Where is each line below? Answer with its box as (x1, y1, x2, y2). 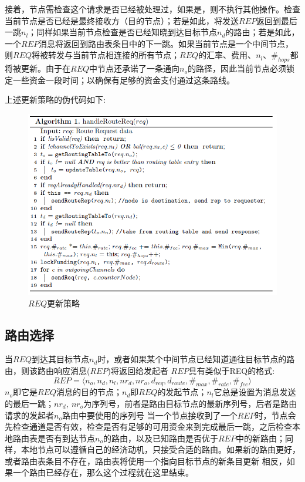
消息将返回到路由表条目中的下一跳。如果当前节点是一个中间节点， (38, 37, 293, 49)
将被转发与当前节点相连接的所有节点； (32, 49, 180, 61)
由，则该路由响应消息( (5, 364, 90, 376)
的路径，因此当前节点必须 (188, 62, 287, 75)
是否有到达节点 (37, 432, 95, 444)
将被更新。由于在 (5, 62, 70, 75)
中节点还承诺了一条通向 (89, 62, 180, 75)
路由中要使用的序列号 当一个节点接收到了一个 (62, 409, 238, 421)
